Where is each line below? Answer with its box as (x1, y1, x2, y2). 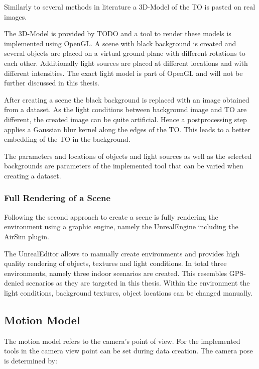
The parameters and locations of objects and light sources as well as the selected (4, 150, 251, 161)
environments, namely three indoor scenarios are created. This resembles (4, 267, 227, 278)
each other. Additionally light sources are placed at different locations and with (4, 57, 248, 68)
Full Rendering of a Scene (4, 192, 111, 204)
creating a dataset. (4, 170, 61, 180)
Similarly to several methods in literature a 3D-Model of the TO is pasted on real (4, 2, 255, 12)
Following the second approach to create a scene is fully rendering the (4, 211, 218, 222)
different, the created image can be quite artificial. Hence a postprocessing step (4, 114, 247, 124)
